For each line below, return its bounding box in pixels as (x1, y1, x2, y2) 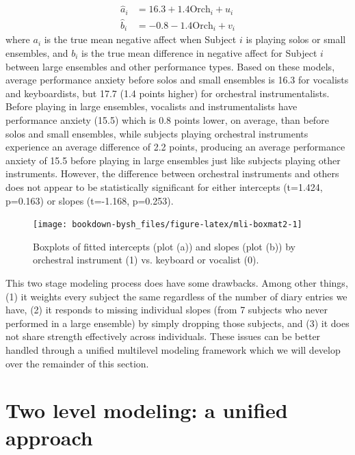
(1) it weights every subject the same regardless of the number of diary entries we (5, 289, 347, 303)
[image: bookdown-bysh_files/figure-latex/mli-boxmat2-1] (33, 220, 302, 230)
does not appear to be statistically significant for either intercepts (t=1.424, (5, 179, 323, 194)
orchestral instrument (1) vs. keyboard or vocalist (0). (33, 252, 259, 267)
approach (5, 423, 93, 451)
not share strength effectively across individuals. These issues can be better (5, 329, 321, 343)
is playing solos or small (246, 32, 346, 47)
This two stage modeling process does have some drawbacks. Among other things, (5, 275, 348, 289)
